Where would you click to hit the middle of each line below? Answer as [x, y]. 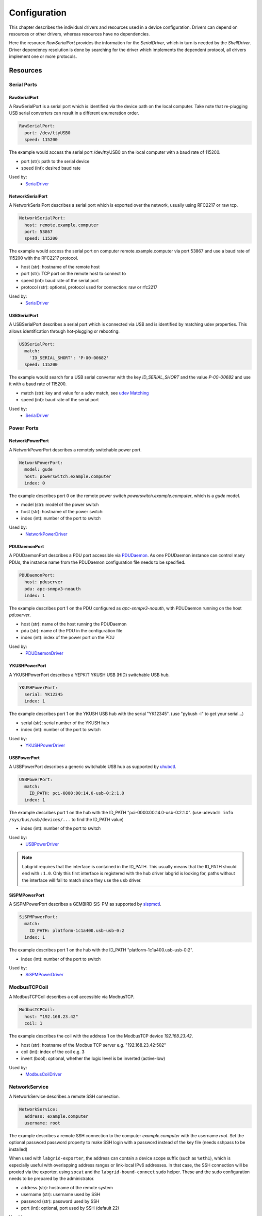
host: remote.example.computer [62, 225]
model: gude [39, 470]
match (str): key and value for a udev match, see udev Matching [85, 393]
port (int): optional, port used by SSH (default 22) [70, 1208]
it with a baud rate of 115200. [38, 384]
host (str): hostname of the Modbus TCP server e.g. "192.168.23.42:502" [94, 1045]
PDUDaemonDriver [44, 653]
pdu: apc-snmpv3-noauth [53, 589]
